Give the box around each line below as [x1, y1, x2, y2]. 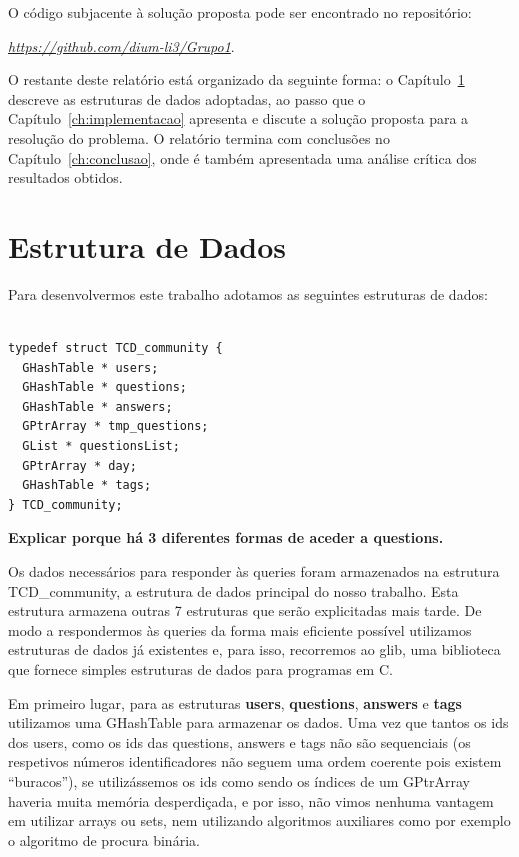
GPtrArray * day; [22, 458, 137, 473]
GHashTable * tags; [22, 478, 152, 493]
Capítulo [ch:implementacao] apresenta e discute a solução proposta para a [8, 108, 469, 129]
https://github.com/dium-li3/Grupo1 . [8, 35, 235, 56]
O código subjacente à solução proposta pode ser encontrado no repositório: [8, 2, 472, 22]
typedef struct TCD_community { [8, 341, 223, 356]
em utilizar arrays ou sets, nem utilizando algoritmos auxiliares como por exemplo [8, 810, 511, 831]
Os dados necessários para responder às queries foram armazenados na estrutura [8, 561, 500, 581]
